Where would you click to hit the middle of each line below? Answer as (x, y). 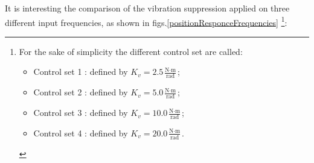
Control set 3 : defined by (81, 113)
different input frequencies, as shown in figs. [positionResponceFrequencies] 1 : (146, 21)
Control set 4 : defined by (81, 133)
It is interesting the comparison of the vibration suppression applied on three (147, 8)
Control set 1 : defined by (81, 72)
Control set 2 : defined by (81, 92)
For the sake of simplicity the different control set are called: (131, 51)
